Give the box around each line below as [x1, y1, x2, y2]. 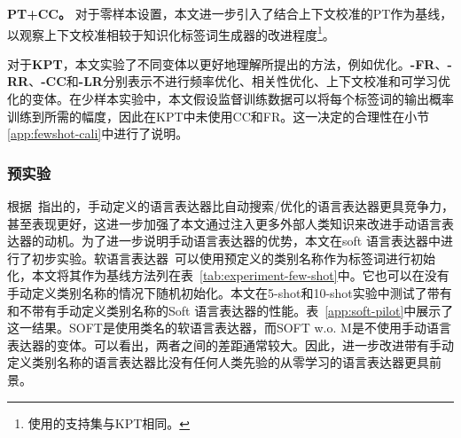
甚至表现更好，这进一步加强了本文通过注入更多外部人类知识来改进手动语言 [7, 214, 441, 232]
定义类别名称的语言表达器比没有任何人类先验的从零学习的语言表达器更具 [7, 353, 429, 372]
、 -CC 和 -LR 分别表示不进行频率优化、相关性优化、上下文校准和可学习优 [28, 72, 450, 90]
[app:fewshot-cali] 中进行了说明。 [7, 124, 189, 143]
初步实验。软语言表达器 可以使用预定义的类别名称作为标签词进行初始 [31, 248, 435, 267]
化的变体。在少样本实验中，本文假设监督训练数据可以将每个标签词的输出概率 [7, 90, 454, 108]
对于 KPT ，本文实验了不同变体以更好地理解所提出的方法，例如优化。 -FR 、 [7, 54, 448, 73]
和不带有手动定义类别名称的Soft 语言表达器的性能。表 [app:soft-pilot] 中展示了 [7, 301, 454, 319]
